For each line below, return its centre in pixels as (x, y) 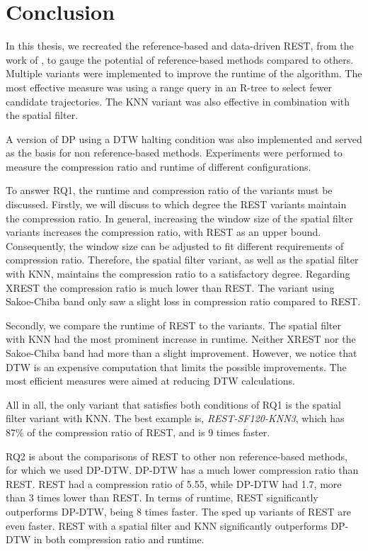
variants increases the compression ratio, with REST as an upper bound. (163, 232)
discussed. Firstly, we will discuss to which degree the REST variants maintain (176, 204)
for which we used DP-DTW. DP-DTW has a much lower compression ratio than (182, 470)
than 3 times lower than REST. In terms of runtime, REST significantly (162, 498)
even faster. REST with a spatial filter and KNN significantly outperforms (167, 525)
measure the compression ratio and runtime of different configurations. (159, 166)
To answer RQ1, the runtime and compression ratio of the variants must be (169, 190)
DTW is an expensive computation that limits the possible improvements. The (176, 367)
